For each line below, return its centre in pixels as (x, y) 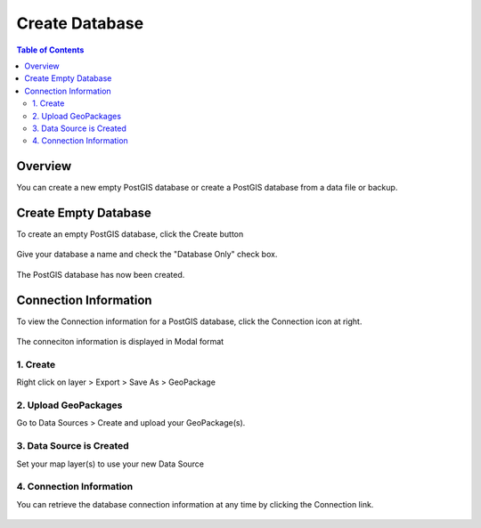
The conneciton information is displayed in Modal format (120, 342)
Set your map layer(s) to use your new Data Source (110, 464)
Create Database (80, 23)
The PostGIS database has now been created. (101, 274)
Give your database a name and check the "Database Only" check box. (147, 255)
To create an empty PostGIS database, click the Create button (130, 234)
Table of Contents (50, 50)
